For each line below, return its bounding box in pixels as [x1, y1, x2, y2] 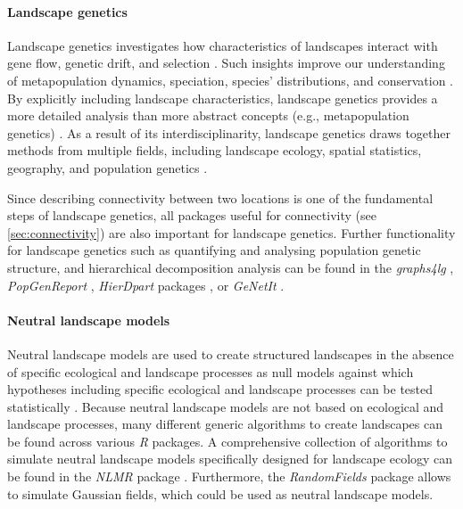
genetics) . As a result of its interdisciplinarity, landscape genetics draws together [7, 123, 451, 142]
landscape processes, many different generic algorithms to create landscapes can [7, 415, 442, 433]
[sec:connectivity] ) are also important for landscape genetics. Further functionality [7, 223, 456, 242]
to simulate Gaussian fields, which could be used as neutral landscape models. [7, 484, 434, 503]
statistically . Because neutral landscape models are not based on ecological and [7, 397, 444, 415]
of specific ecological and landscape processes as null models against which [7, 362, 414, 381]
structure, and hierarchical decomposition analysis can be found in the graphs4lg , [7, 258, 454, 276]
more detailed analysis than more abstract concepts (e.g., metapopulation [7, 106, 409, 125]
